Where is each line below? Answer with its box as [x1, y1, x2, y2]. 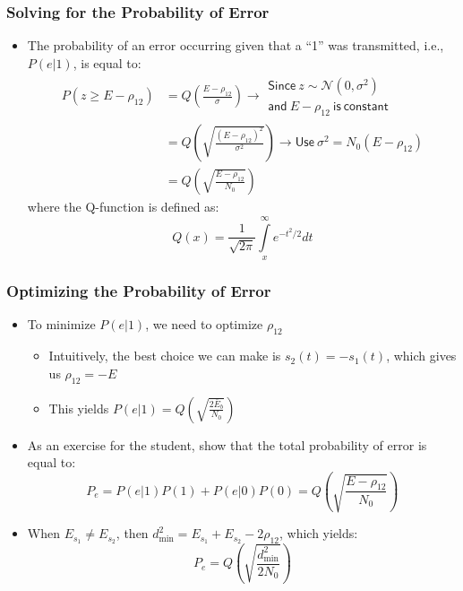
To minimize [27, 315, 96, 334]
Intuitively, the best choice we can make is [48, 346, 281, 365]
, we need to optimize [145, 315, 263, 334]
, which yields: [279, 524, 358, 543]
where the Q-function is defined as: [27, 197, 219, 216]
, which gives [386, 346, 457, 365]
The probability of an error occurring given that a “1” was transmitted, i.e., [27, 36, 444, 55]
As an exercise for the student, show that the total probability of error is [27, 435, 427, 454]
